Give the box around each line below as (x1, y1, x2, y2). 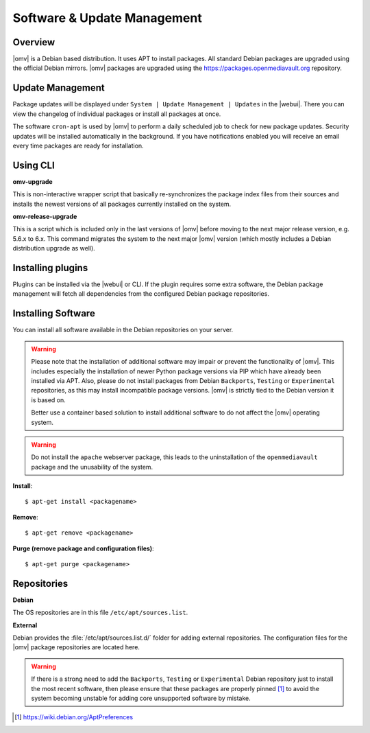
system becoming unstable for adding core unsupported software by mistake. (31, 694, 251, 703)
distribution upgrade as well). (12, 244, 95, 253)
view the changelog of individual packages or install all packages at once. (12, 110, 221, 118)
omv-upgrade (12, 177, 53, 185)
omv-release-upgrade (12, 213, 77, 220)
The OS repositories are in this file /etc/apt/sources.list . (12, 608, 188, 617)
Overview (12, 36, 56, 48)
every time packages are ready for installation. (12, 141, 144, 150)
